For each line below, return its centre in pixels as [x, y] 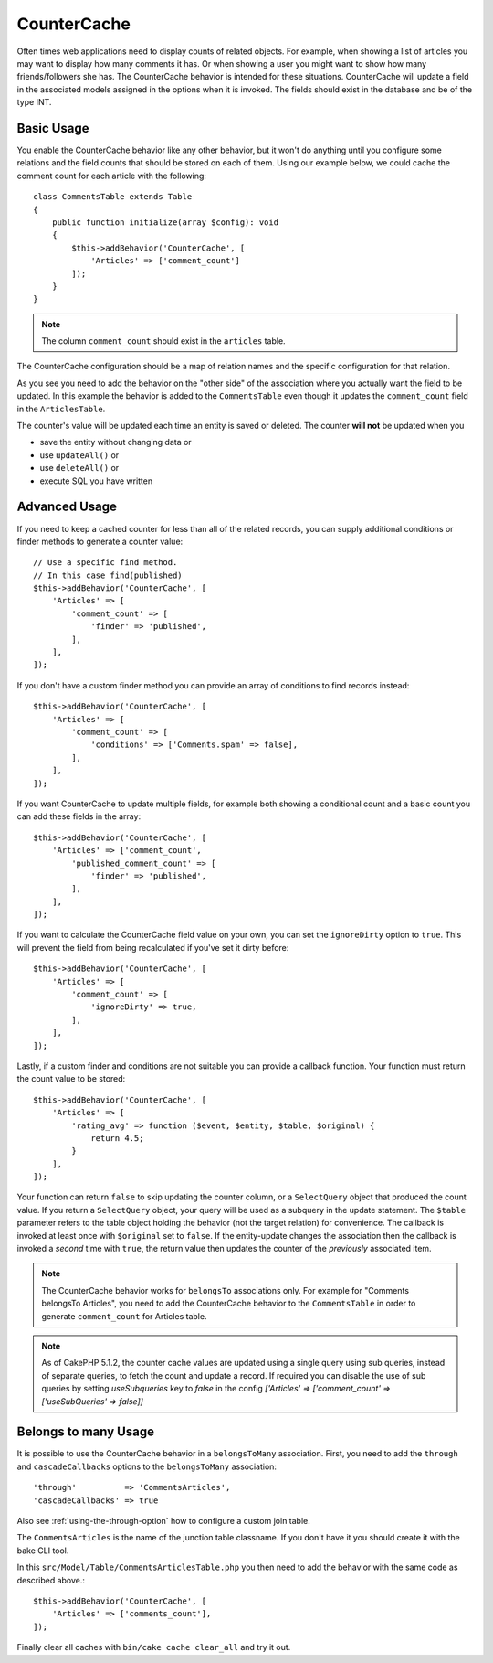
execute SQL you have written [96, 481]
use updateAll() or [79, 455]
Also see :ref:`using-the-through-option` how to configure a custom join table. [163, 1521]
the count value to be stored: [71, 1079]
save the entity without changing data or [115, 442]
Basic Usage [53, 128]
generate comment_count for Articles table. [124, 1316]
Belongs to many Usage [86, 1432]
